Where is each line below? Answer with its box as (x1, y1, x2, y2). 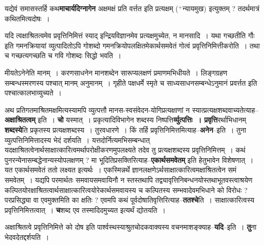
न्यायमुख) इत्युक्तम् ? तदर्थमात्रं (182, 3, 259, 13)
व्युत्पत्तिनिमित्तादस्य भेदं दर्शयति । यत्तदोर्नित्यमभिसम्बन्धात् (5, 134, 150, 145)
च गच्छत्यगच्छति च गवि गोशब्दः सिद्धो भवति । (5, 50, 122, 61)
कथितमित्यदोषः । (5, 13, 50, 23)
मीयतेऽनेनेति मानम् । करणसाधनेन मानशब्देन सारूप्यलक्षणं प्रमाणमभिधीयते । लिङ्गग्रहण (5, 67, 227, 78)
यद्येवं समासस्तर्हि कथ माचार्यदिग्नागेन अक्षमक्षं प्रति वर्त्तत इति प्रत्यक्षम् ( (5, 3, 178, 13)
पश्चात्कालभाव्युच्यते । (5, 87, 62, 98)
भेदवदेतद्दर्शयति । (5, 231, 49, 242)
